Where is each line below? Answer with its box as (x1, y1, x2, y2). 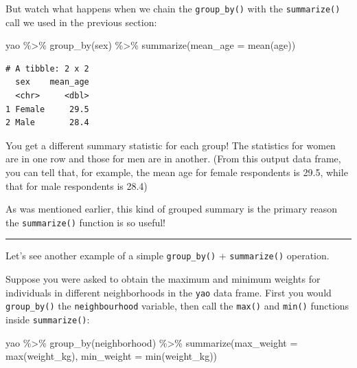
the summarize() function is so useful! (5, 215, 165, 229)
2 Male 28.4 (5, 118, 89, 128)
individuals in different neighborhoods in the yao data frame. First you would (5, 285, 332, 299)
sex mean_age (15, 77, 89, 87)
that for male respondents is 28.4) (5, 178, 148, 193)
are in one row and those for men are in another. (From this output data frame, (5, 151, 341, 166)
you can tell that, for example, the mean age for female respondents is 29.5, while (5, 165, 348, 179)
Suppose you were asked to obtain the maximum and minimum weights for (5, 272, 321, 286)
